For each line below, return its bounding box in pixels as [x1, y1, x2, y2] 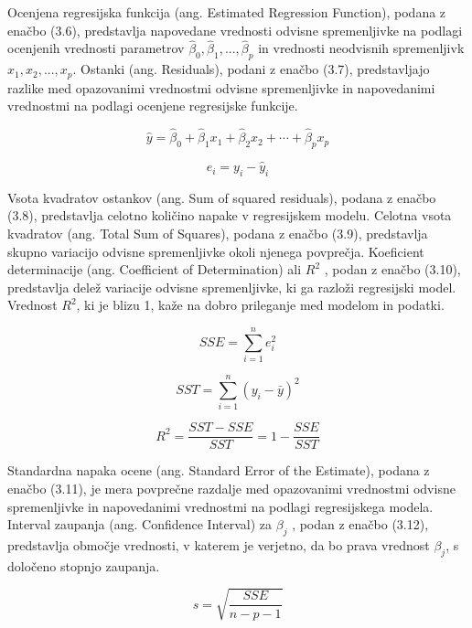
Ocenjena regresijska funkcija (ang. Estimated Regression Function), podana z [7, 3, 446, 21]
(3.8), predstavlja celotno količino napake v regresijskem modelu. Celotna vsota [7, 206, 452, 225]
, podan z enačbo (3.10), [324, 260, 461, 279]
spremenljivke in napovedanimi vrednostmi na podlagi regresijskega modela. [7, 496, 434, 516]
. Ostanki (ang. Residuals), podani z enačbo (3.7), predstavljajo [72, 59, 430, 79]
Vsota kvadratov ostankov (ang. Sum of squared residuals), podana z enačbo [7, 187, 436, 207]
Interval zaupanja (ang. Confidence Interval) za [7, 515, 273, 534]
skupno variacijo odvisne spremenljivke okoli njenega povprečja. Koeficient [7, 241, 424, 261]
